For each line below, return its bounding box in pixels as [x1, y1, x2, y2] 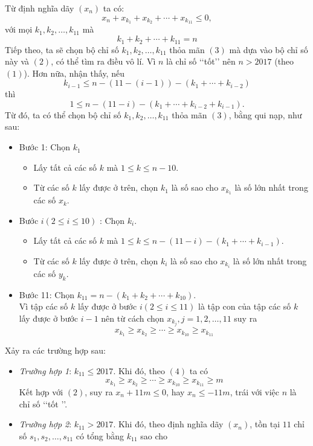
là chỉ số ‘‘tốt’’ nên [166, 55, 236, 68]
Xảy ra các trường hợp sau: [5, 343, 106, 356]
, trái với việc [230, 385, 279, 398]
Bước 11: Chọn [19, 288, 74, 301]
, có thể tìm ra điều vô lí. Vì [51, 55, 156, 68]
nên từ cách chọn [101, 311, 164, 324]
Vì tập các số [19, 300, 68, 313]
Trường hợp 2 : [19, 418, 72, 430]
